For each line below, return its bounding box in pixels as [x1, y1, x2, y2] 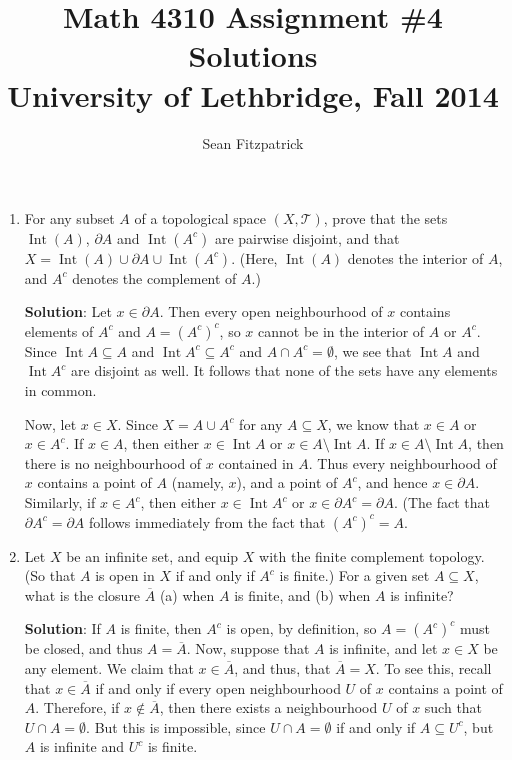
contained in [218, 452, 294, 473]
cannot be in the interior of [258, 320, 425, 341]
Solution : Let [24, 301, 112, 322]
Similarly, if [24, 492, 96, 513]
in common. [24, 380, 97, 401]
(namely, [171, 472, 224, 493]
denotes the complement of [72, 267, 237, 288]
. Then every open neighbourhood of [159, 301, 383, 322]
